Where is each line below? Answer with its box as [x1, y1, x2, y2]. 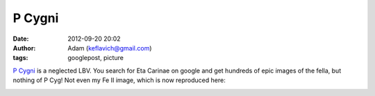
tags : [12, 54, 28, 62]
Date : [12, 35, 29, 43]
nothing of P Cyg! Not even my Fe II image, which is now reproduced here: [12, 76, 226, 84]
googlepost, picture [67, 54, 124, 62]
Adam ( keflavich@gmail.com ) [67, 44, 152, 52]
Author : [12, 44, 36, 52]
